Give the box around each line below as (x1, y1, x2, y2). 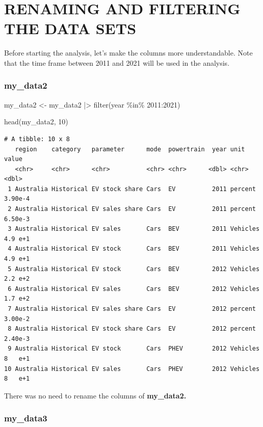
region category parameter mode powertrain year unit (15, 145, 245, 153)
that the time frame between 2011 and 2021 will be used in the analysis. (4, 57, 230, 68)
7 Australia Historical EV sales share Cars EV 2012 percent (8, 305, 256, 312)
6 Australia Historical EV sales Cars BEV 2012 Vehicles (8, 285, 260, 292)
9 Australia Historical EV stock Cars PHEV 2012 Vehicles (8, 345, 260, 353)
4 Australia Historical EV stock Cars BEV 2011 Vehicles (8, 245, 260, 253)
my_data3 (4, 412, 47, 424)
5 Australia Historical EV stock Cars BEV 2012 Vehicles (8, 265, 260, 273)
